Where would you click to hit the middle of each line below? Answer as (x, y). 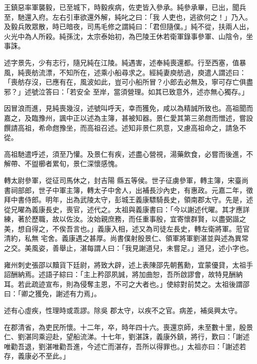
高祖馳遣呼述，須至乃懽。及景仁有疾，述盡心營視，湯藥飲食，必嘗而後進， (125, 154)
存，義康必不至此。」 (37, 356)
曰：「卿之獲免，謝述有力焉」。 (52, 294)
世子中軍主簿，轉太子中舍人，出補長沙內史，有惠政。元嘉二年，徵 (146, 190)
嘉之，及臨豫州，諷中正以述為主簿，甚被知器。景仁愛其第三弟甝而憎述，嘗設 (128, 117)
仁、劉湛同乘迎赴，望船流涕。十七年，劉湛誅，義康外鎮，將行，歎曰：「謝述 (127, 337)
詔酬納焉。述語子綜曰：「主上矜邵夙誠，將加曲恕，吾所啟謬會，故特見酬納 (123, 274)
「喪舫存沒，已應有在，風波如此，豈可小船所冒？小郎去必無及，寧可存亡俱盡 (128, 82)
